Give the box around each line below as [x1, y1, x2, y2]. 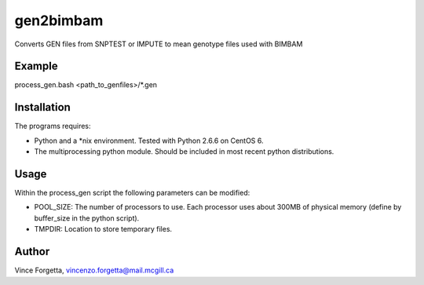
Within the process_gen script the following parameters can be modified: [14, 188, 250, 198]
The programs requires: [14, 122, 91, 131]
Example [14, 60, 58, 73]
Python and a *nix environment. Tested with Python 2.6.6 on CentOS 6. [34, 136, 264, 145]
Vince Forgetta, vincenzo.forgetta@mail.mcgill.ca [14, 265, 174, 275]
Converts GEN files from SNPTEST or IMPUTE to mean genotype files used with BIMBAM [14, 39, 303, 49]
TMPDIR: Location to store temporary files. [34, 225, 173, 234]
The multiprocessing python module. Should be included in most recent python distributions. [34, 147, 334, 156]
